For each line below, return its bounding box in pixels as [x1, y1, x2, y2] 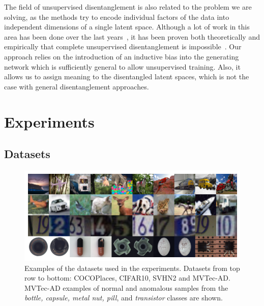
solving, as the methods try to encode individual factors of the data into [4, 11, 229, 22]
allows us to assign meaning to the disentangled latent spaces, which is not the [4, 71, 249, 82]
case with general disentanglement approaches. [4, 81, 149, 91]
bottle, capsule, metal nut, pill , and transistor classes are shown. [24, 292, 223, 303]
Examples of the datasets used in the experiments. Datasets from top [24, 262, 240, 273]
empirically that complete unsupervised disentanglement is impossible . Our [4, 41, 242, 52]
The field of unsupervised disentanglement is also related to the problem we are [4, 2, 252, 12]
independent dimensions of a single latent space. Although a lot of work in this [4, 21, 250, 32]
